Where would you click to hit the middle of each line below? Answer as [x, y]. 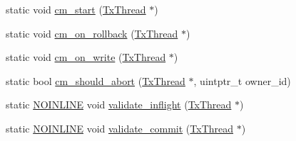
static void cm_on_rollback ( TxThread [92, 33]
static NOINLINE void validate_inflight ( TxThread [119, 105]
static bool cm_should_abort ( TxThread [96, 80]
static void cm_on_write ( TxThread [86, 57]
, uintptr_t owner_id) [242, 80]
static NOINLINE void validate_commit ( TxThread [120, 128]
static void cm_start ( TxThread [76, 9]
